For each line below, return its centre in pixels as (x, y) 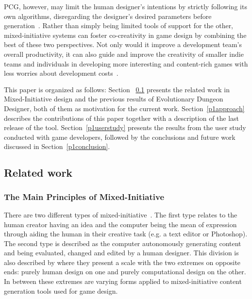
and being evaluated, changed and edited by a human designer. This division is (121, 253)
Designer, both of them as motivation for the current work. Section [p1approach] (124, 108)
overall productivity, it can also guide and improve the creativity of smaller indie (124, 54)
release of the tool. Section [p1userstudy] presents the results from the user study (125, 127)
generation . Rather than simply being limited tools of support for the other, (119, 25)
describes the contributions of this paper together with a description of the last (122, 118)
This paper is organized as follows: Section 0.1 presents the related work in (117, 89)
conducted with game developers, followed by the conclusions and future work (120, 137)
